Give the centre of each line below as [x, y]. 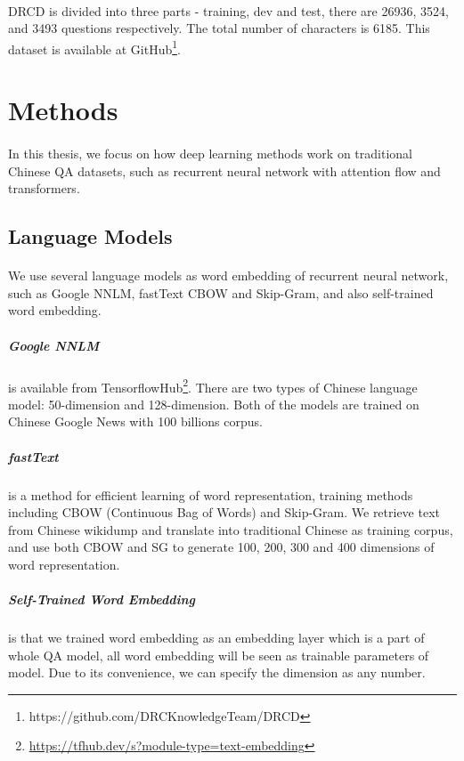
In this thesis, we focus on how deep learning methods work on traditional [210, 153]
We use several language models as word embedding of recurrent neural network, [228, 275]
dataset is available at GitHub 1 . [94, 47]
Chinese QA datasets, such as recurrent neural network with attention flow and [224, 170]
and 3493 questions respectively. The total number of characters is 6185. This [219, 28]
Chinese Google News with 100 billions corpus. [135, 421]
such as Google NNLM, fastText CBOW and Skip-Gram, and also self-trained [221, 292]
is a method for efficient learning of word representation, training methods [211, 494]
